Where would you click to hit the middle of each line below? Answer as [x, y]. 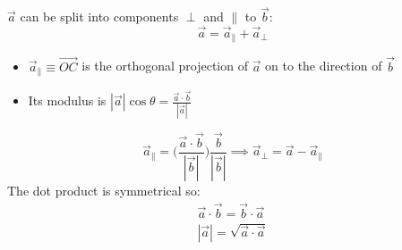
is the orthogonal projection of [165, 66]
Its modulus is [67, 100]
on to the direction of [324, 66]
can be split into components [99, 17]
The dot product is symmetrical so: [104, 190]
